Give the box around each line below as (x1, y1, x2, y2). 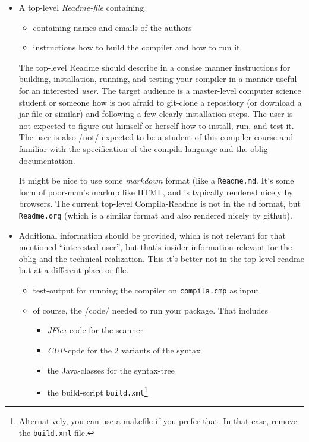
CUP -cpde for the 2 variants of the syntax (47, 343, 201, 356)
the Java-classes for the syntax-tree (47, 364, 175, 376)
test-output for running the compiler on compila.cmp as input (33, 284, 260, 296)
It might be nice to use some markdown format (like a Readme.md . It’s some (18, 174, 294, 187)
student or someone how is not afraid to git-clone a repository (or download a (18, 96, 302, 108)
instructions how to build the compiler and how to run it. (33, 41, 242, 53)
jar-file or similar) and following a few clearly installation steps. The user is (18, 108, 293, 120)
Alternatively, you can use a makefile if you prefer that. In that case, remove (18, 415, 297, 427)
